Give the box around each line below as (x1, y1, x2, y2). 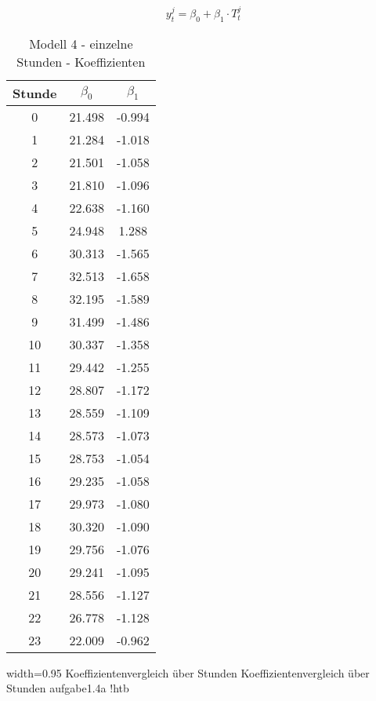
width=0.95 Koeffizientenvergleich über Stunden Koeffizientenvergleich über (6, 664, 370, 681)
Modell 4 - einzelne (29, 34, 133, 53)
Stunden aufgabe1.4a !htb (6, 680, 129, 696)
